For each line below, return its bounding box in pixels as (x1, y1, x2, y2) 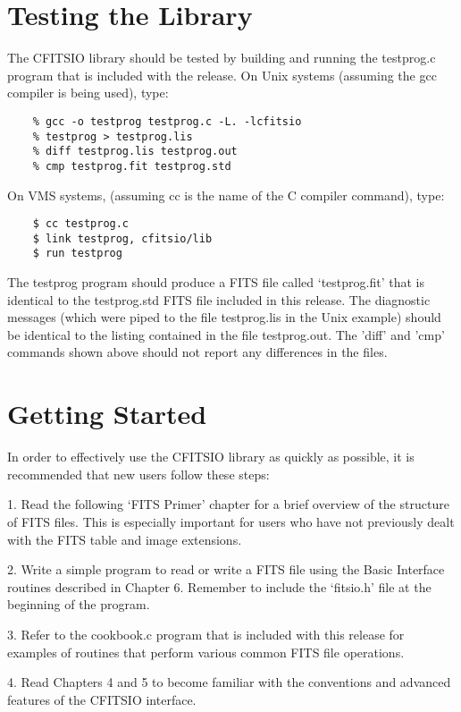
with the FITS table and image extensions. (7, 530, 242, 548)
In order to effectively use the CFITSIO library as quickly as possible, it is (7, 447, 415, 466)
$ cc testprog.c (32, 217, 130, 231)
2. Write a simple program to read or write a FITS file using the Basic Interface (7, 560, 445, 579)
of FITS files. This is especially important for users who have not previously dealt (7, 512, 455, 530)
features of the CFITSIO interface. (7, 690, 197, 708)
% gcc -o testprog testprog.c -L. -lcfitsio (32, 114, 302, 128)
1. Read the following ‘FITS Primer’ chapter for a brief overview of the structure (7, 495, 449, 513)
